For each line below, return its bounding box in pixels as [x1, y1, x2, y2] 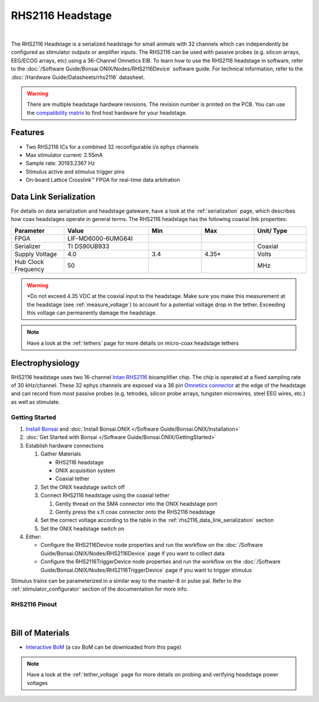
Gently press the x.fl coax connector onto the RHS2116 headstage [55, 508, 216, 515]
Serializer [14, 242, 41, 250]
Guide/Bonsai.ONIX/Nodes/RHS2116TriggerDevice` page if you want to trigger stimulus [40, 566, 252, 573]
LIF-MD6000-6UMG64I [67, 234, 133, 242]
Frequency [14, 265, 44, 273]
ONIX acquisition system [55, 467, 115, 474]
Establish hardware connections [25, 442, 104, 449]
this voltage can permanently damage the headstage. [27, 309, 157, 316]
